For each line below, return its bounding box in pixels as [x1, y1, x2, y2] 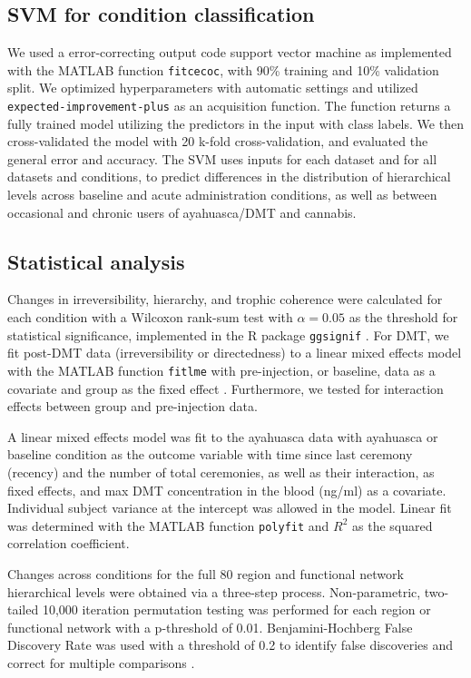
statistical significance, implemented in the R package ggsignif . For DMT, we [7, 325, 449, 344]
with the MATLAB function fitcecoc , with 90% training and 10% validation [7, 60, 439, 79]
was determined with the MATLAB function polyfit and [7, 516, 329, 535]
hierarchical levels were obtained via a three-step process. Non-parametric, [7, 582, 421, 601]
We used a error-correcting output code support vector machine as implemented [7, 43, 452, 62]
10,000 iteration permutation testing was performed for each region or [42, 600, 431, 619]
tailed [7, 600, 39, 619]
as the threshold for [348, 308, 458, 327]
